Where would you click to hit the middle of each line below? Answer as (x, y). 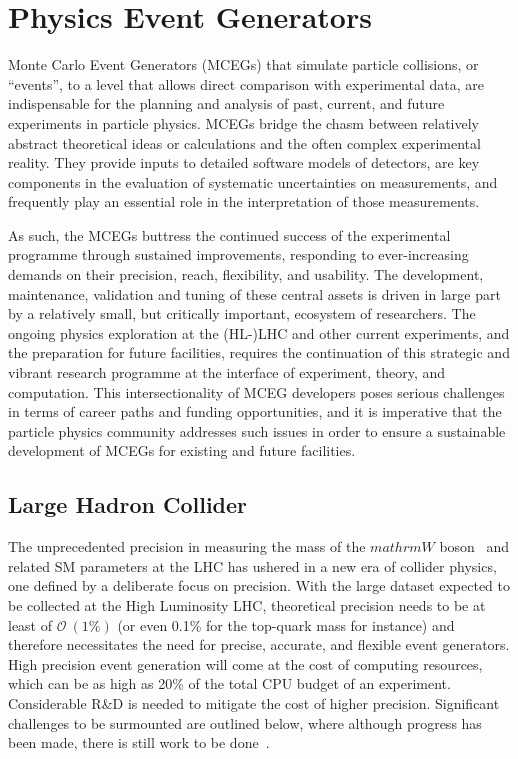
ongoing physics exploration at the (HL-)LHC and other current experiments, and (259, 332)
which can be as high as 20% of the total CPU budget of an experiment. (229, 683)
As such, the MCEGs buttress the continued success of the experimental (229, 234)
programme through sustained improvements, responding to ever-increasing (238, 254)
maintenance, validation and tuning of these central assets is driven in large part (254, 293)
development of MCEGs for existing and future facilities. (182, 450)
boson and (474, 546)
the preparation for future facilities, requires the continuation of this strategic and (259, 352)
